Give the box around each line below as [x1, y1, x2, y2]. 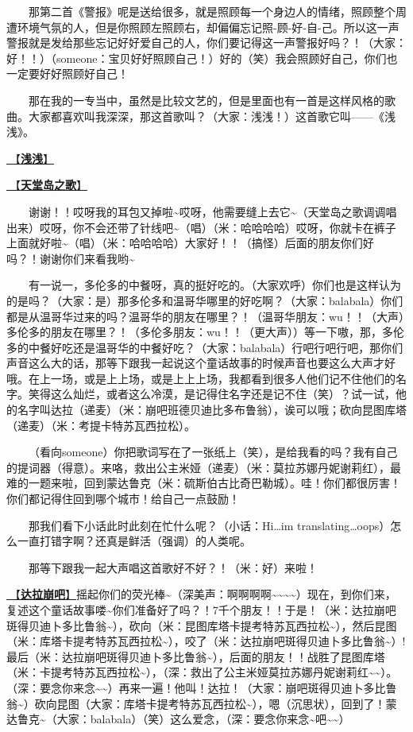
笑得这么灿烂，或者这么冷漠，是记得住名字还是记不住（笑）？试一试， [28, 385, 396, 402]
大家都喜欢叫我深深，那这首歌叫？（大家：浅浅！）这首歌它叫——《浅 [28, 107, 396, 124]
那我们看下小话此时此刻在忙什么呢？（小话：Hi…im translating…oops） [29, 517, 391, 533]
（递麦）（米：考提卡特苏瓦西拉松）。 [6, 416, 195, 433]
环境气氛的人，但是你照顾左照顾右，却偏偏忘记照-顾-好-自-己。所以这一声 [17, 18, 399, 35]
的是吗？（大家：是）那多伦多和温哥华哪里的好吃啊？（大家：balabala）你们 [6, 292, 403, 308]
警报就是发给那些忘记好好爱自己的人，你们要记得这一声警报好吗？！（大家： [6, 34, 407, 51]
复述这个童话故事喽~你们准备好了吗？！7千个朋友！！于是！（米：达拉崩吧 [6, 602, 396, 618]
